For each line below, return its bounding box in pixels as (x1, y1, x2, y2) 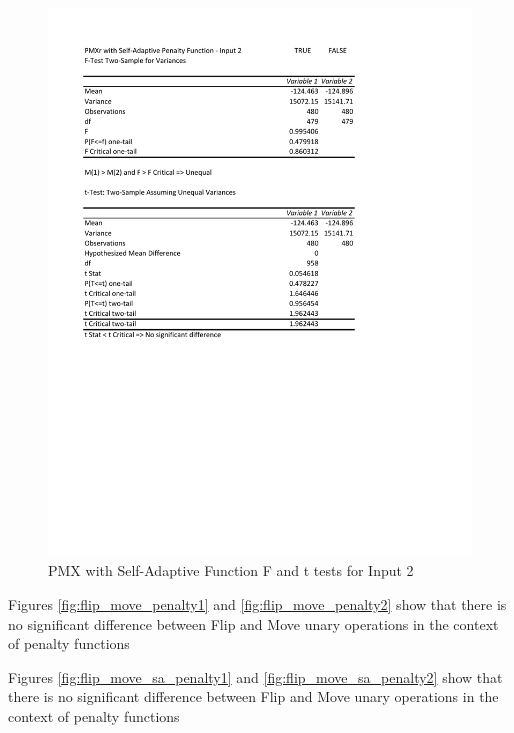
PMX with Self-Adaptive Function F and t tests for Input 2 (48, 560, 414, 581)
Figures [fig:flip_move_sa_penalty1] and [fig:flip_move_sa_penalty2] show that (8, 666, 503, 687)
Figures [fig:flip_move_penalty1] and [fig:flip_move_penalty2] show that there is (8, 594, 507, 615)
